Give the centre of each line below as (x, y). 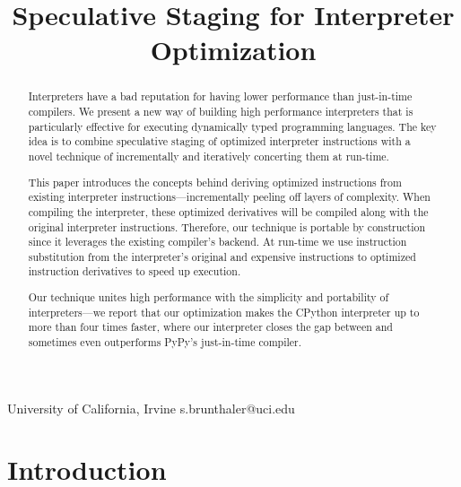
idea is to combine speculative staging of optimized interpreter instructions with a (219, 141)
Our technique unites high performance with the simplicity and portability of (209, 297)
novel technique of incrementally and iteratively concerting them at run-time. (209, 156)
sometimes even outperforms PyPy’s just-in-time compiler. (165, 341)
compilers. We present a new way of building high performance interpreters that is (221, 112)
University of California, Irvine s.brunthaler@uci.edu (151, 408)
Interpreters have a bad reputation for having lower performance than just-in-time (220, 96)
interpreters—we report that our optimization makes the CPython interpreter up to (224, 312)
